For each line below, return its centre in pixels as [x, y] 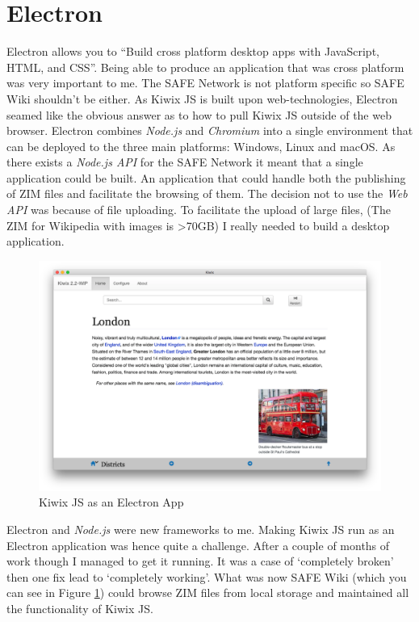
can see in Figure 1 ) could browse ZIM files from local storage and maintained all [208, 593]
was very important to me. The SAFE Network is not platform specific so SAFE [205, 83]
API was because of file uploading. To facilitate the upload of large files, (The [199, 210]
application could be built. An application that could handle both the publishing [206, 177]
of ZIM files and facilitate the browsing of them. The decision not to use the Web [207, 193]
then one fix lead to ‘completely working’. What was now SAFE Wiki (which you [207, 576]
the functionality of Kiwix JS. [80, 608]
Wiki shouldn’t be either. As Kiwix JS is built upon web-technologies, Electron [202, 98]
